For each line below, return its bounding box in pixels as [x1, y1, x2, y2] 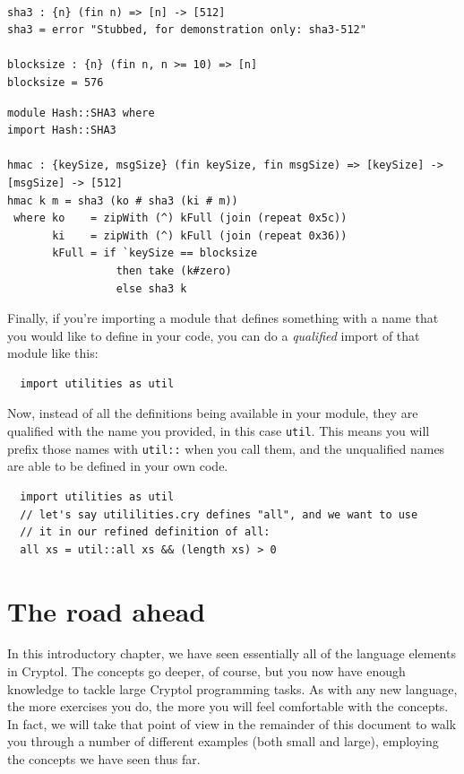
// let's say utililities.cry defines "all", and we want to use [20, 508, 418, 521]
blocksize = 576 [7, 75, 104, 89]
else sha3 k [116, 282, 187, 295]
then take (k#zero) [116, 264, 232, 277]
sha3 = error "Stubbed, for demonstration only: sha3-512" [7, 23, 366, 37]
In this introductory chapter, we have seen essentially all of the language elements [7, 644, 456, 663]
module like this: [7, 344, 99, 362]
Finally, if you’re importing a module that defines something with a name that [7, 309, 439, 327]
